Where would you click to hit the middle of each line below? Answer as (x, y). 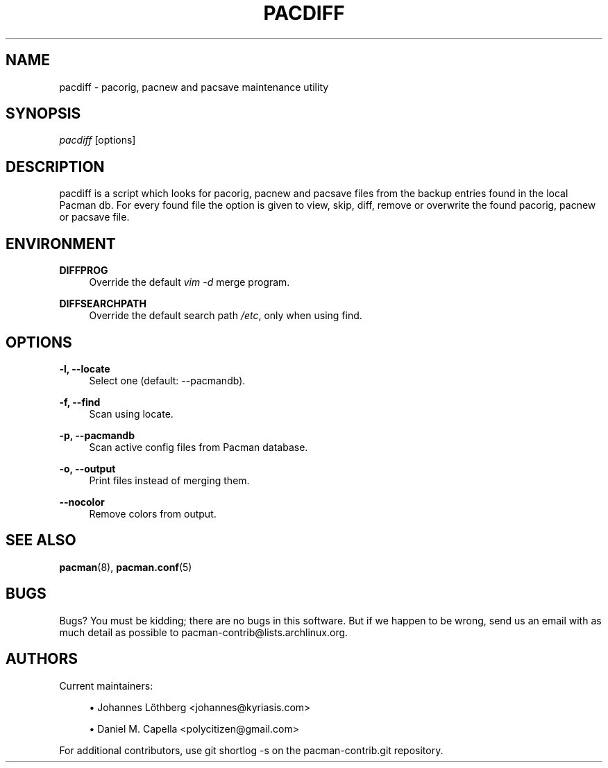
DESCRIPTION (55, 167)
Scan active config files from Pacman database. (199, 447)
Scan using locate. (131, 413)
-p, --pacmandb (97, 435)
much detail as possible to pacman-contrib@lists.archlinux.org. (204, 632)
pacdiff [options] (98, 140)
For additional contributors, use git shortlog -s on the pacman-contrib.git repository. (251, 750)
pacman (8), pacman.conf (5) (126, 567)
